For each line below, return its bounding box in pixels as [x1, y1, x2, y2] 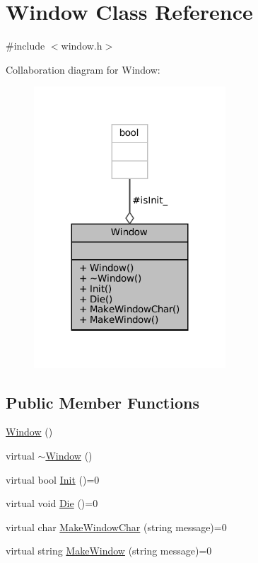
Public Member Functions [6, 391, 199, 413]
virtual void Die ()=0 [6, 496, 98, 511]
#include [6, 38, 45, 53]
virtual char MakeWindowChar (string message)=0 [6, 519, 227, 534]
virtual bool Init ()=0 [6, 472, 100, 487]
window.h [61, 38, 102, 53]
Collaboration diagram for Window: [6, 62, 160, 76]
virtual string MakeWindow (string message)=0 [6, 543, 212, 558]
